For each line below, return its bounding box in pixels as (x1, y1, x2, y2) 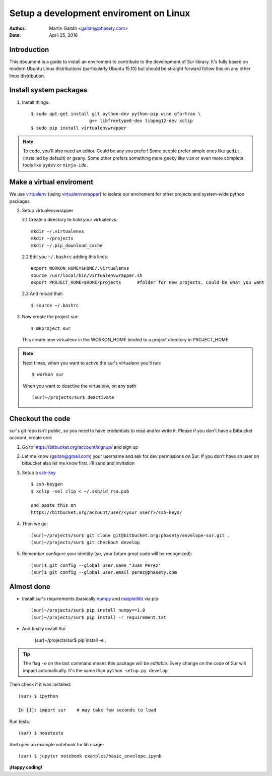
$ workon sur (32, 372, 64, 378)
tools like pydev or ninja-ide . (23, 162, 88, 168)
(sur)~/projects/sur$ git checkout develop (31, 540, 140, 545)
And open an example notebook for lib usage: (9, 741, 104, 747)
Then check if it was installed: (9, 681, 72, 688)
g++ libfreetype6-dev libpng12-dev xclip (89, 118, 193, 124)
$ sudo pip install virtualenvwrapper (31, 125, 127, 131)
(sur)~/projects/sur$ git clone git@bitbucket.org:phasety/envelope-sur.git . (31, 532, 230, 538)
